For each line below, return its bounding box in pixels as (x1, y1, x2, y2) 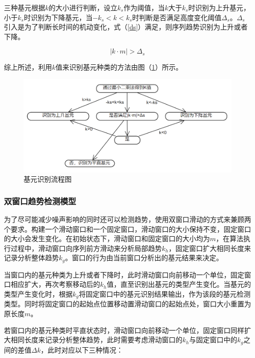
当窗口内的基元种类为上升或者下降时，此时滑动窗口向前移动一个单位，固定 (4, 269, 244, 279)
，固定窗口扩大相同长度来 (168, 243, 251, 253)
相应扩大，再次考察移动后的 (10, 279, 100, 289)
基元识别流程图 (24, 174, 72, 184)
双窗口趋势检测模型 (4, 194, 76, 207)
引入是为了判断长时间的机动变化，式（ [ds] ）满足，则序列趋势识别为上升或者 (4, 22, 248, 32)
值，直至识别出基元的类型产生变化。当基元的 (106, 279, 251, 289)
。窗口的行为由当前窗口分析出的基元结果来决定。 (65, 252, 223, 263)
